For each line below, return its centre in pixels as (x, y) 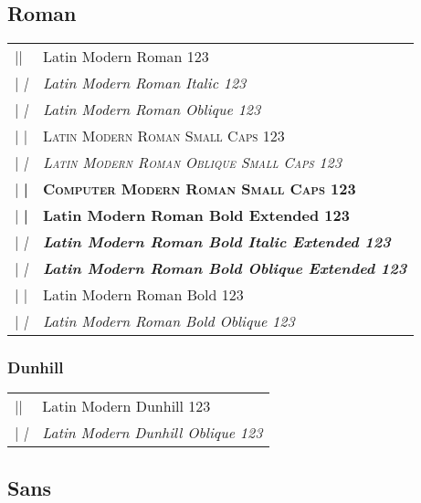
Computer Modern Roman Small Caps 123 (199, 189)
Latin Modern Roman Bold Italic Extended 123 (216, 242)
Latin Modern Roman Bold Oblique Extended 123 (225, 268)
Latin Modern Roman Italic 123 (144, 83)
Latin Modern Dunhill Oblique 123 (153, 433)
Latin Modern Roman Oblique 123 (152, 110)
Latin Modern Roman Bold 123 (143, 295)
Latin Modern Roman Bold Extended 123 (196, 215)
